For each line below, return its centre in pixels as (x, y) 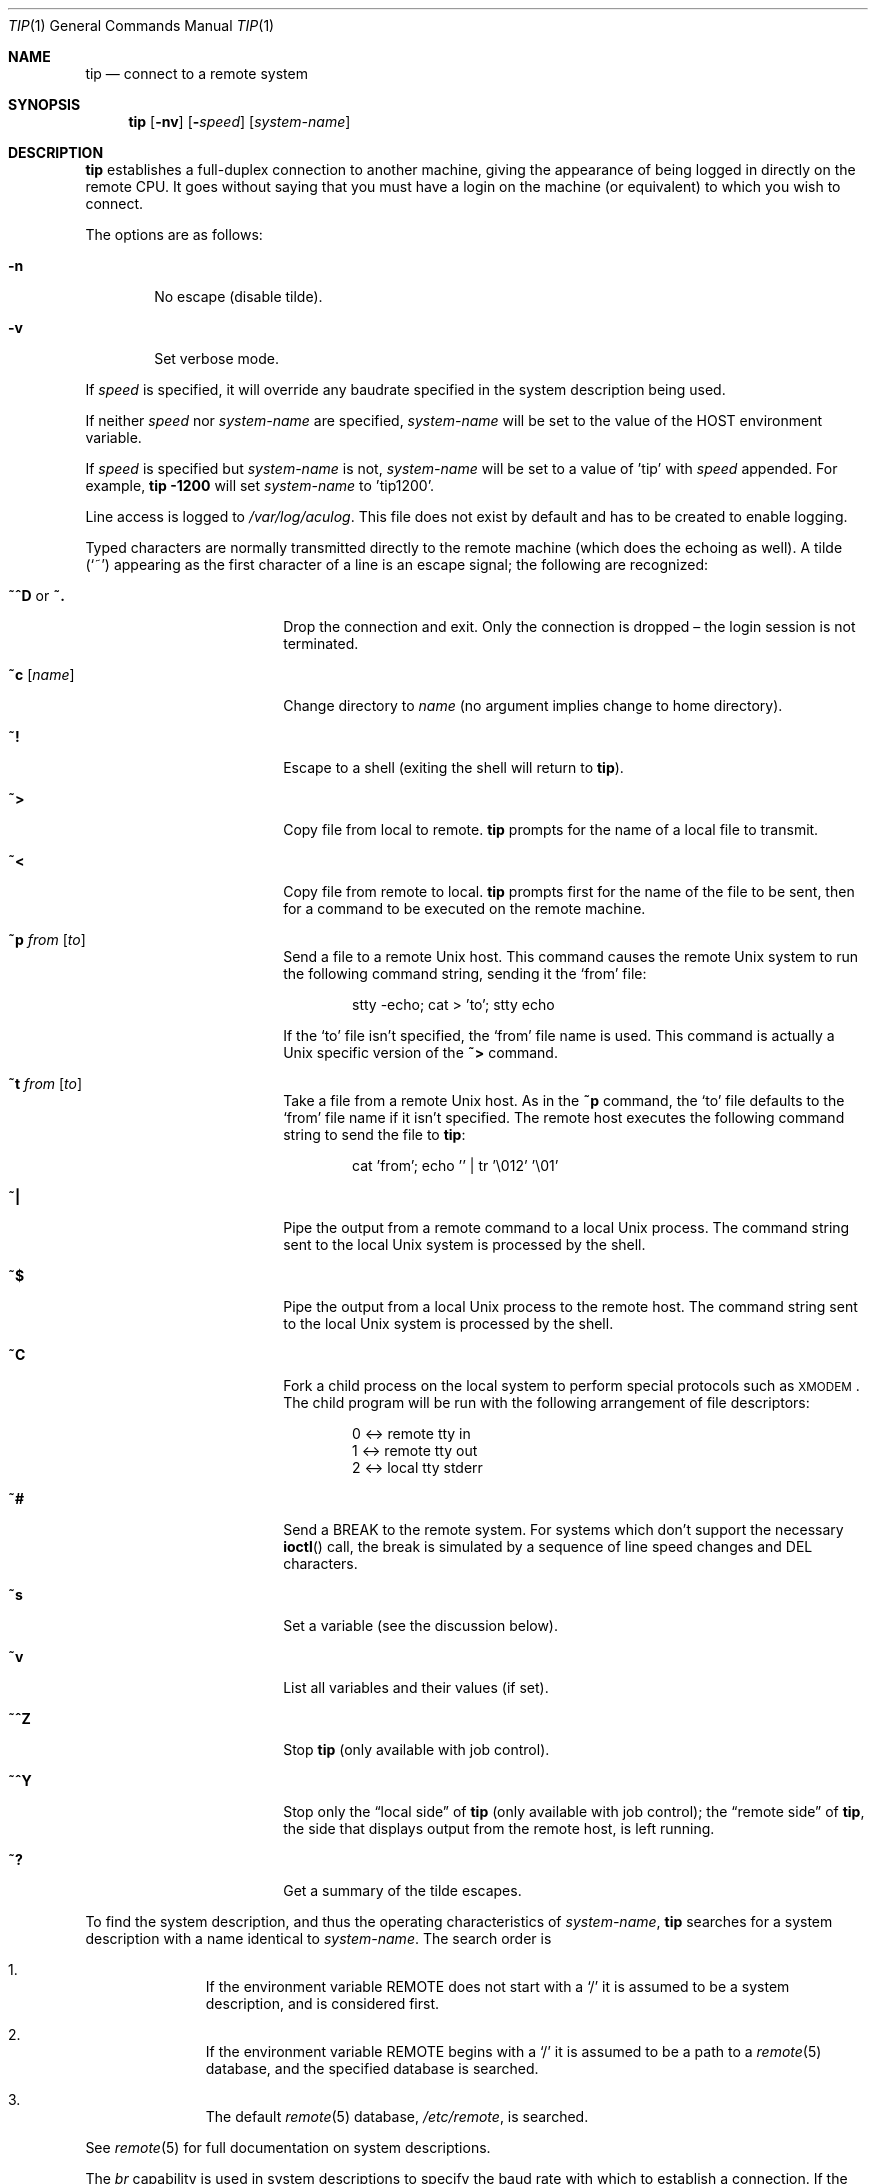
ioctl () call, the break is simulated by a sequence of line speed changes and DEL (548, 1546)
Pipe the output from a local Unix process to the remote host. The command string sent (570, 1306)
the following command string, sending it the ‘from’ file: (465, 973)
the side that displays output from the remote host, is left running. (499, 1828)
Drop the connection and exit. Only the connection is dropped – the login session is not (569, 626)
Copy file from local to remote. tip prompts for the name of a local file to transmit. (551, 829)
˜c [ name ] (41, 674)
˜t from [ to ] (45, 1083)
